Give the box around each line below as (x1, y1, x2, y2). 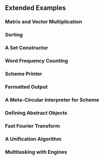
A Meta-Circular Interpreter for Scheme (5, 96, 100, 103)
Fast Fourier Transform (5, 122, 60, 129)
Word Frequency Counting (5, 58, 68, 64)
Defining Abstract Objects (5, 109, 67, 116)
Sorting (5, 32, 23, 38)
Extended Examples (5, 4, 66, 12)
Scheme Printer (5, 70, 42, 77)
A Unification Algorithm (5, 135, 62, 142)
